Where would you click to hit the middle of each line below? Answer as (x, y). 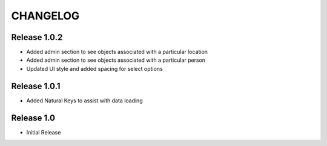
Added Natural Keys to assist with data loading (84, 101)
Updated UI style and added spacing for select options (94, 68)
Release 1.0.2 (37, 37)
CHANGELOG (45, 16)
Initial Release (44, 132)
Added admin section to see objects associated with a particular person (116, 60)
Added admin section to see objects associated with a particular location (117, 52)
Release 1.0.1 (36, 86)
